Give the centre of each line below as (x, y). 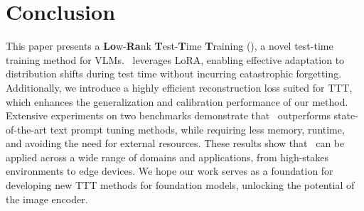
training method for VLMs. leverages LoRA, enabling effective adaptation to (175, 59)
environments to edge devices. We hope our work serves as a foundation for (170, 171)
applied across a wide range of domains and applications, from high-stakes (167, 157)
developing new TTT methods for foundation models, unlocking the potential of (180, 185)
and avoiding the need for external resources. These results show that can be (175, 143)
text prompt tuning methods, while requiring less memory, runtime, (197, 129)
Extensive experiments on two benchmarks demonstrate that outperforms (168, 115)
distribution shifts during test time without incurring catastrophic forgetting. (174, 74)
